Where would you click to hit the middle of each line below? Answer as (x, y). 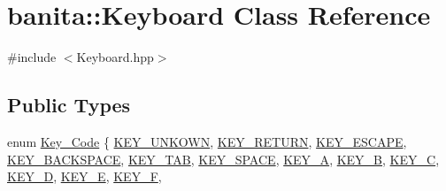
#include (32, 57)
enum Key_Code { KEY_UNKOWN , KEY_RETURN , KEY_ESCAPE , (207, 141)
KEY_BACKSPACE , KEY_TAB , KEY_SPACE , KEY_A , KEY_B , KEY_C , (223, 159)
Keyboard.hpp (115, 57)
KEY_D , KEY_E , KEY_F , (85, 176)
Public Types (69, 105)
